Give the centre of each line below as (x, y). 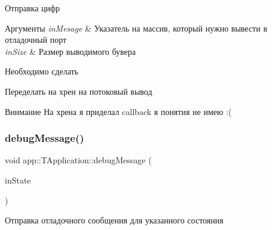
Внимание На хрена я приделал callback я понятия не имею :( (118, 111)
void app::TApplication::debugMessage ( (78, 160)
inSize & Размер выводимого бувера (70, 51)
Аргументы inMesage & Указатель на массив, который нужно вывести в (136, 28)
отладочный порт (36, 40)
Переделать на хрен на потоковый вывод (79, 91)
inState (18, 180)
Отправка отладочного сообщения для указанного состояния (114, 220)
